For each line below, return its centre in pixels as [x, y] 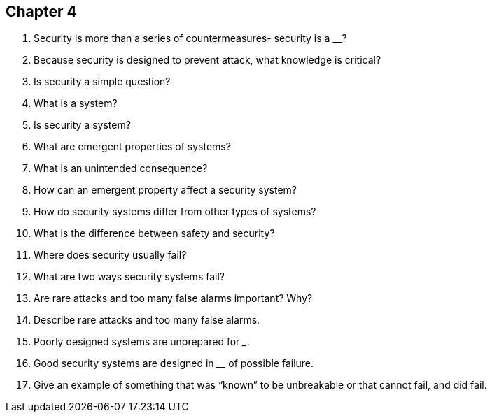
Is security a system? [82, 125]
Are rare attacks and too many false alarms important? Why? [173, 298]
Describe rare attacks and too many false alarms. [147, 320]
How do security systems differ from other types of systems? [175, 212]
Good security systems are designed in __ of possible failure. [174, 363]
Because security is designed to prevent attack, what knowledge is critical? [208, 60]
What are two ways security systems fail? [129, 277]
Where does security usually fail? [110, 255]
